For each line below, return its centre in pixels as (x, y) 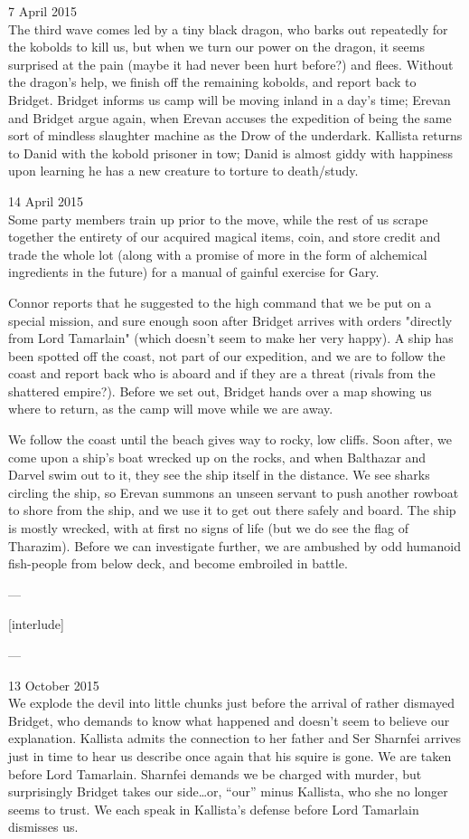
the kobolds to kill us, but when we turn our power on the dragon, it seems (216, 47)
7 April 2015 (42, 11)
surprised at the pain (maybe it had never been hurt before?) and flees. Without (231, 64)
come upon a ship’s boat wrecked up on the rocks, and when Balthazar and (217, 457)
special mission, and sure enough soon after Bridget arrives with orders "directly (230, 320)
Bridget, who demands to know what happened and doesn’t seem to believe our (229, 720)
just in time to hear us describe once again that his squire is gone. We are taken (230, 755)
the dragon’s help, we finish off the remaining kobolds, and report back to (212, 82)
